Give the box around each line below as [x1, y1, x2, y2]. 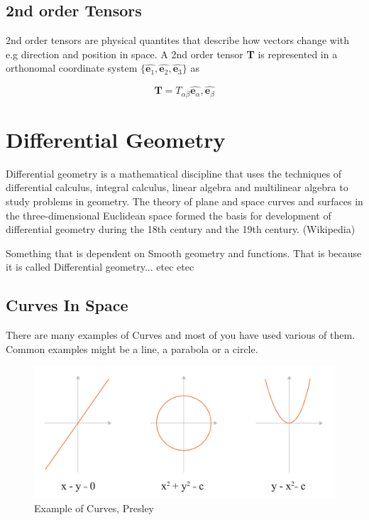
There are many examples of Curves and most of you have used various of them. [6, 327, 356, 342]
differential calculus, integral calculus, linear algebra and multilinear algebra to [6, 180, 348, 195]
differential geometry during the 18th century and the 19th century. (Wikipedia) [6, 222, 356, 237]
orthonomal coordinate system [6, 60, 138, 75]
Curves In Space [6, 294, 128, 316]
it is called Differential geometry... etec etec [6, 259, 194, 274]
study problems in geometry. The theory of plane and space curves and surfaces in [6, 193, 363, 208]
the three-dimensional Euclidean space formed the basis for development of [6, 207, 331, 222]
